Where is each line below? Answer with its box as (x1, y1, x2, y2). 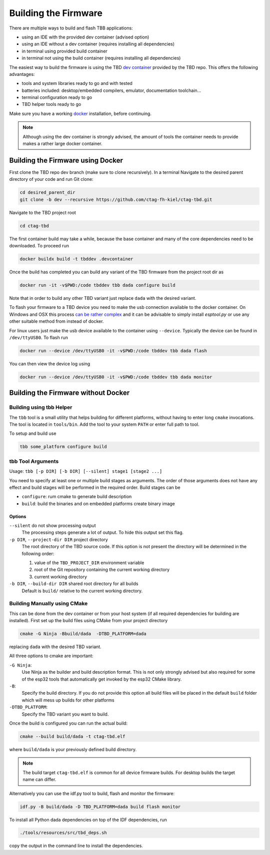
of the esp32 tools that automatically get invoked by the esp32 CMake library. (21, 676, 182, 682)
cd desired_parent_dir (19, 190, 75, 195)
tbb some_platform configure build (19, 444, 107, 450)
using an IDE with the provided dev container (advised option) (21, 34, 149, 40)
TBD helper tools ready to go (21, 101, 81, 107)
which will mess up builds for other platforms (21, 697, 114, 703)
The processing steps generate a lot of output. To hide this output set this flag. (21, 530, 184, 536)
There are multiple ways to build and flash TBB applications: (9, 25, 133, 31)
